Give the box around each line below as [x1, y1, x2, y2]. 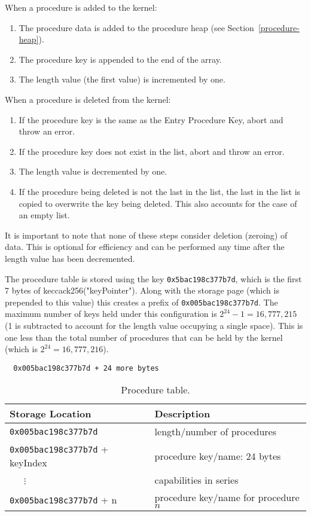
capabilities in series [154, 473, 239, 487]
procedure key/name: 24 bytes [154, 448, 281, 463]
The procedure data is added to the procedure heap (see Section [19, 21, 254, 33]
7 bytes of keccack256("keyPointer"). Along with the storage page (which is [5, 284, 279, 297]
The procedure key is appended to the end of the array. [19, 53, 222, 65]
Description [154, 407, 211, 421]
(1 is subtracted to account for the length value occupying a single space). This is [5, 319, 303, 331]
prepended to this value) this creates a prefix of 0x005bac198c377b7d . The [5, 295, 278, 308]
